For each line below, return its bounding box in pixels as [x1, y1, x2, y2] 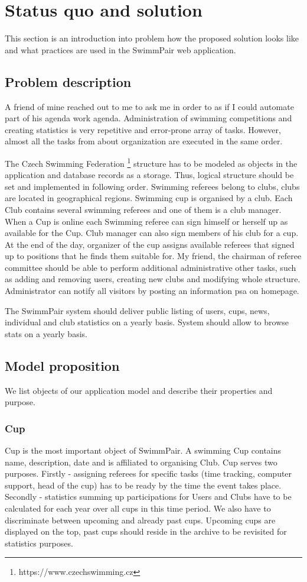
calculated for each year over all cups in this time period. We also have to [5, 502, 271, 515]
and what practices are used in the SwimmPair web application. [5, 43, 236, 56]
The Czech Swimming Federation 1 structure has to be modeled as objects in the [5, 155, 298, 169]
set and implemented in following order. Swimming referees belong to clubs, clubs [5, 180, 300, 192]
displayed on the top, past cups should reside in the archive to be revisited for [5, 525, 287, 538]
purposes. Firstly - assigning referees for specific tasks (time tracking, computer [5, 467, 292, 480]
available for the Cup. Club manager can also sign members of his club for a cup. [5, 227, 299, 239]
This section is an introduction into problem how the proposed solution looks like [5, 32, 299, 44]
